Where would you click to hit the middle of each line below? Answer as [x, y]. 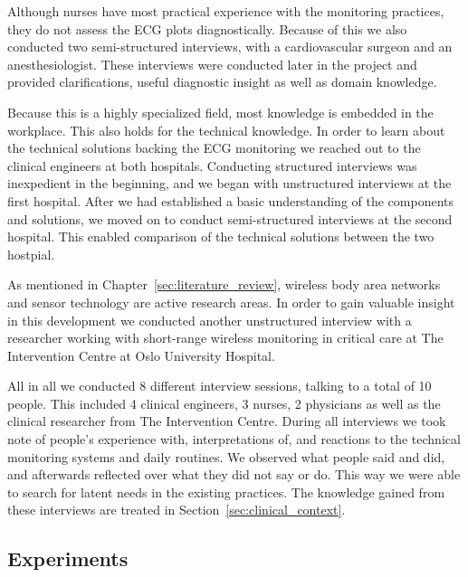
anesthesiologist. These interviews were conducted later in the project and [212, 64]
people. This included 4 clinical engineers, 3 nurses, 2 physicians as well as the [224, 403]
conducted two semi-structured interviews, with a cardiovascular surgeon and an [230, 47]
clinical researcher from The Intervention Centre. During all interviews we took [227, 421]
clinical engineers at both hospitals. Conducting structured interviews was [212, 165]
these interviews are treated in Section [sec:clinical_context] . [177, 510]
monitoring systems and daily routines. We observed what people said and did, [226, 456]
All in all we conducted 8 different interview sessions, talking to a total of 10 [220, 386]
